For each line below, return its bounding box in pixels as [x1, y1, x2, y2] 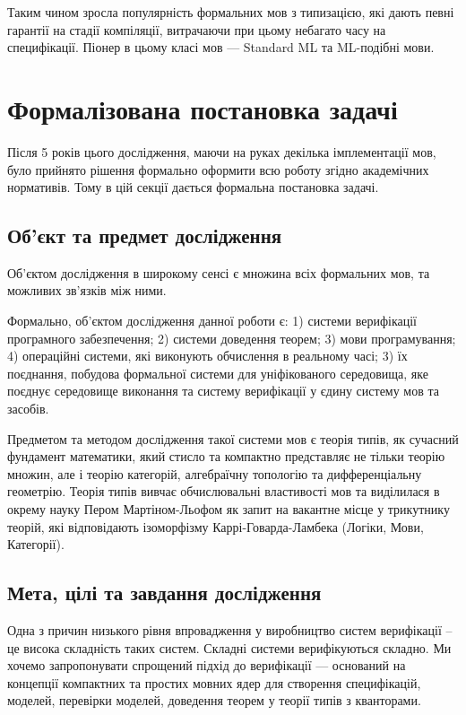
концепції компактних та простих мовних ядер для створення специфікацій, [7, 673, 421, 692]
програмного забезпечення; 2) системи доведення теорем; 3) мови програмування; [7, 328, 456, 347]
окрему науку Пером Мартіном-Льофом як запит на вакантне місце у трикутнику [7, 500, 450, 519]
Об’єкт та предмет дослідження [7, 222, 282, 249]
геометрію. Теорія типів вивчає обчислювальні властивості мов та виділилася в [7, 482, 440, 501]
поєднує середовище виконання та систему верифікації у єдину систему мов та [7, 381, 440, 400]
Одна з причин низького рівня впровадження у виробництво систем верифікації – [7, 621, 453, 639]
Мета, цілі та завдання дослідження [7, 579, 322, 606]
